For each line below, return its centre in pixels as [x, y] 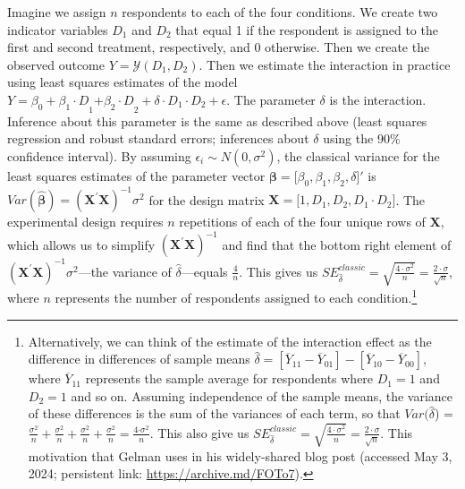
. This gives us [279, 271]
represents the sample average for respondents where [229, 378]
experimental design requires [85, 222]
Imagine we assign [57, 12]
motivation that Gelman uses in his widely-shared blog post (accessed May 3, [240, 455]
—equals [204, 271]
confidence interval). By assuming [99, 155]
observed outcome [56, 64]
